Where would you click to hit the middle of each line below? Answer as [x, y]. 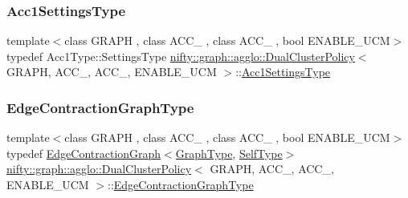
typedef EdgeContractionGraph [84, 153]
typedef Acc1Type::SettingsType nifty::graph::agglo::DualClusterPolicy [181, 56]
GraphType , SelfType [229, 153]
